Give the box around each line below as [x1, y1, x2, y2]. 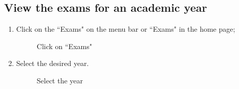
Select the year [36, 75, 83, 85]
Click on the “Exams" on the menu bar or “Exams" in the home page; [16, 24, 235, 34]
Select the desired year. [16, 58, 89, 69]
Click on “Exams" [36, 40, 92, 51]
